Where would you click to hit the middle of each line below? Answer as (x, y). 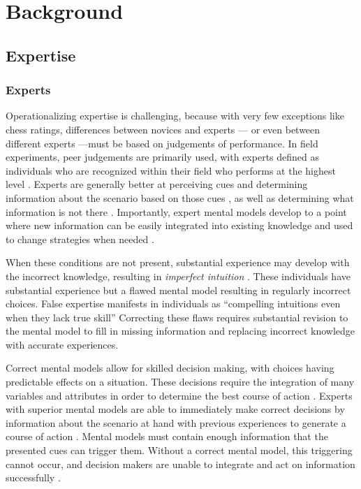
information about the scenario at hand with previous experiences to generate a (176, 422)
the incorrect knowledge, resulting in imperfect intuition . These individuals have (178, 276)
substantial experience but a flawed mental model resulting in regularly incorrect (178, 290)
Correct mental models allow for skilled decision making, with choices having (170, 368)
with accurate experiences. (62, 344)
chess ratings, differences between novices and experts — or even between (163, 129)
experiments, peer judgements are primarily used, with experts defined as (163, 157)
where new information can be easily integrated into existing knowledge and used (179, 225)
